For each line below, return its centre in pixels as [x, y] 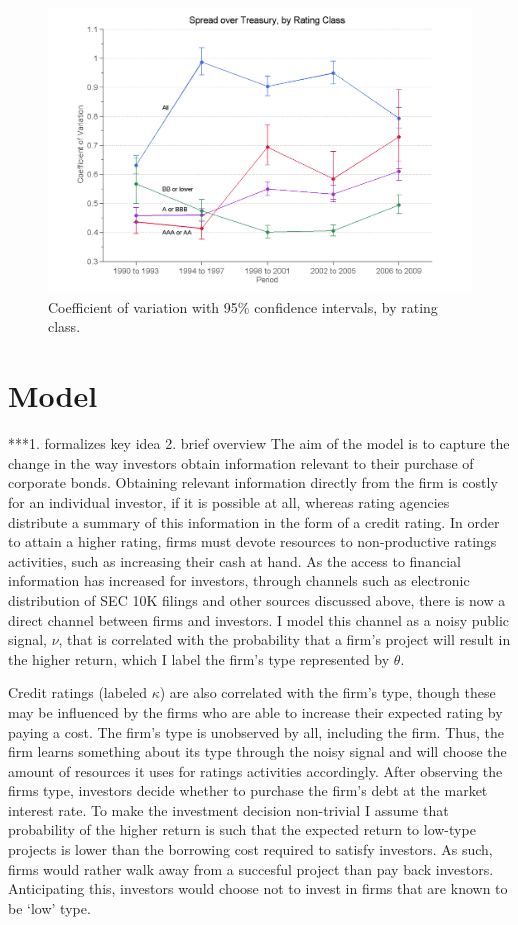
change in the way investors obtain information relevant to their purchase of [241, 462]
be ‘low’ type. [49, 907]
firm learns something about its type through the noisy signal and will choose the [257, 751]
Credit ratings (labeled [78, 692]
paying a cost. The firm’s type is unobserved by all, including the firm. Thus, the [256, 731]
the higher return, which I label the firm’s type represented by [199, 658]
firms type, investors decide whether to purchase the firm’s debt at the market [248, 790]
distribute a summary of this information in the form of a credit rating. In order [254, 521]
